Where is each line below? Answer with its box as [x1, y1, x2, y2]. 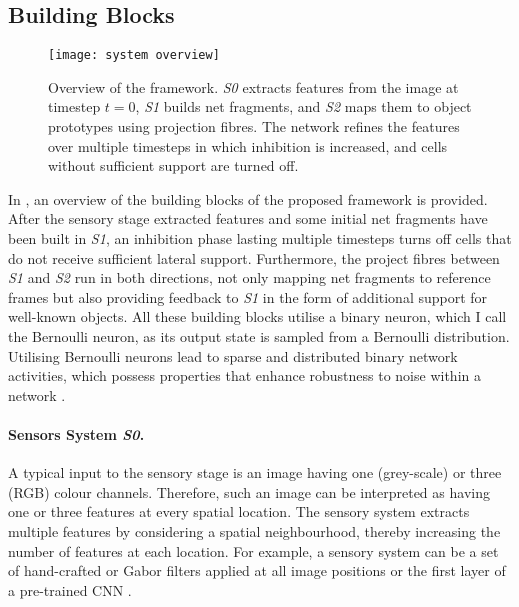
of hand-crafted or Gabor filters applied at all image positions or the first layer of [8, 560, 506, 581]
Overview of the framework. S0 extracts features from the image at [48, 76, 459, 97]
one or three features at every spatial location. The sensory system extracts [8, 501, 470, 522]
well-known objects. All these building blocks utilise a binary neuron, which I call [8, 306, 507, 327]
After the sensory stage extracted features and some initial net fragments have [8, 208, 488, 229]
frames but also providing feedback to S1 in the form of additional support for [8, 286, 488, 307]
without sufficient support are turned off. [48, 155, 299, 176]
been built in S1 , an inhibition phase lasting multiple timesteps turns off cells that [8, 228, 512, 249]
